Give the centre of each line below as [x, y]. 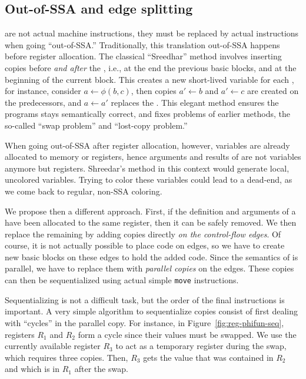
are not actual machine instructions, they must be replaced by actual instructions [152, 33]
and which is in [32, 369]
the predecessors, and [43, 102]
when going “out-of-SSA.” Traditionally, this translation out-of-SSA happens [142, 44]
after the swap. [101, 369]
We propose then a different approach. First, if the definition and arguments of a [150, 211]
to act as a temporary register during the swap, [201, 346]
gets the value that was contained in [208, 357]
